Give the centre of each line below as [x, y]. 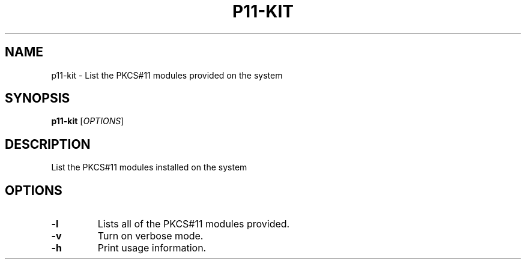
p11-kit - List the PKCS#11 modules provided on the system [167, 75]
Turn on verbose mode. [150, 236]
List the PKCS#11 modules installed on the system [149, 167]
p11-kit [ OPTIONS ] [88, 121]
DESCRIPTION [48, 144]
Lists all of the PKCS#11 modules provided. [194, 224]
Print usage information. [152, 248]
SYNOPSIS [38, 98]
